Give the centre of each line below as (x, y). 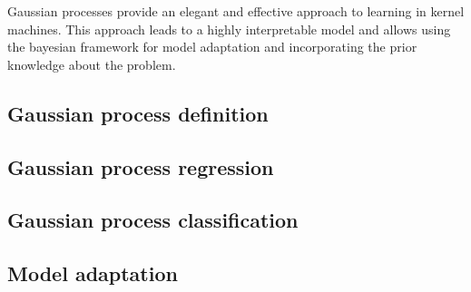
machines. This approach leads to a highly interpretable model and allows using (229, 29)
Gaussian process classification (153, 220)
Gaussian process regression (141, 166)
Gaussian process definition (138, 113)
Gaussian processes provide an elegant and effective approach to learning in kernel (236, 11)
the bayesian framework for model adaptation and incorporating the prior (212, 47)
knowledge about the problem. (92, 64)
